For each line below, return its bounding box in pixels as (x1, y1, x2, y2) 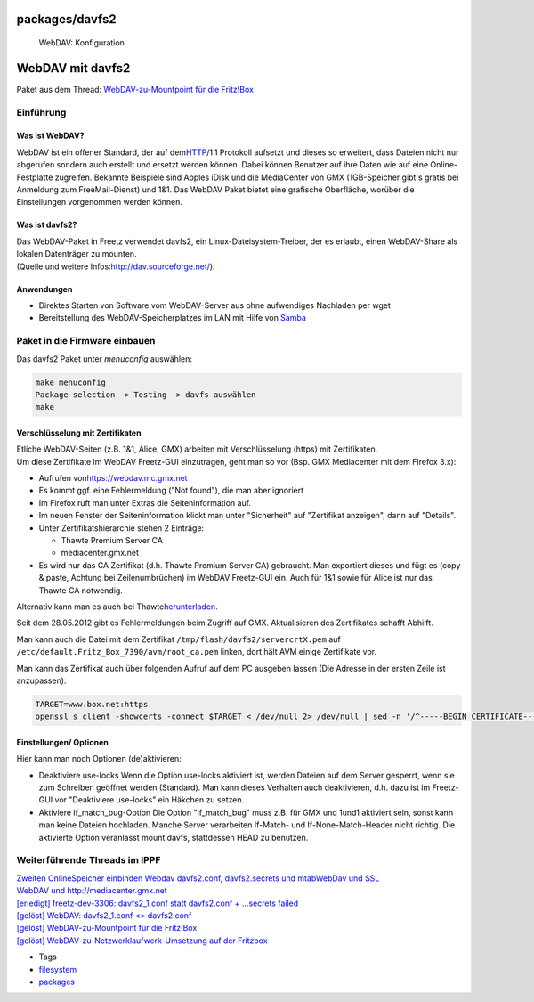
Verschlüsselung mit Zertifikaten (16, 428, 142, 438)
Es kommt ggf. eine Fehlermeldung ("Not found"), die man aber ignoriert (38, 485, 304, 496)
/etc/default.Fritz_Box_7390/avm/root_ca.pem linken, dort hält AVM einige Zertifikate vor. (16, 647, 377, 657)
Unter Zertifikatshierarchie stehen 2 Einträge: (38, 522, 205, 534)
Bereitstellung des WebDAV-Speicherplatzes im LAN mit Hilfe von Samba (38, 313, 307, 323)
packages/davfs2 (16, 12, 117, 27)
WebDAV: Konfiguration (38, 37, 125, 48)
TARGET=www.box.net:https (35, 699, 149, 709)
